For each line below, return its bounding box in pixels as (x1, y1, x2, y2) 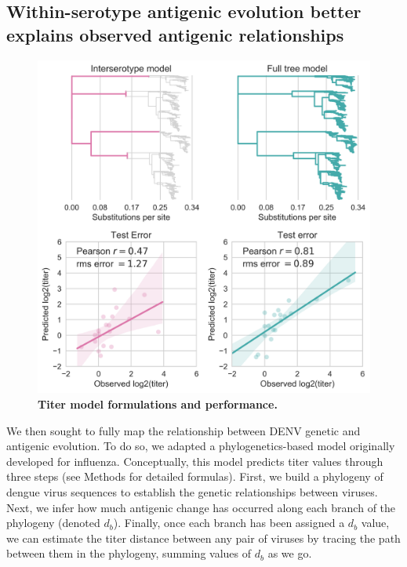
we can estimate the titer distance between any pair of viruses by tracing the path (6, 529, 401, 546)
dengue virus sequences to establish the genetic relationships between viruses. (6, 483, 378, 500)
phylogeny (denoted (6, 514, 100, 531)
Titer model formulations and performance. (38, 396, 278, 413)
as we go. (267, 545, 312, 562)
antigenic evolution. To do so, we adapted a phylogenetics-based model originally (6, 438, 395, 454)
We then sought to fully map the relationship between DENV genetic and (6, 422, 361, 438)
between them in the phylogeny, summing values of (6, 545, 252, 562)
